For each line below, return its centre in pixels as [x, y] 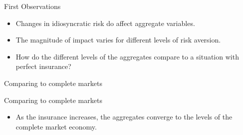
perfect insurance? [43, 66]
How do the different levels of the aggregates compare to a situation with [127, 56]
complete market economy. [56, 126]
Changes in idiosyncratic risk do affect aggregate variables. [105, 23]
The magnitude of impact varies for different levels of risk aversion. [118, 40]
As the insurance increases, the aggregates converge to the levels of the [124, 117]
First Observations [32, 6]
